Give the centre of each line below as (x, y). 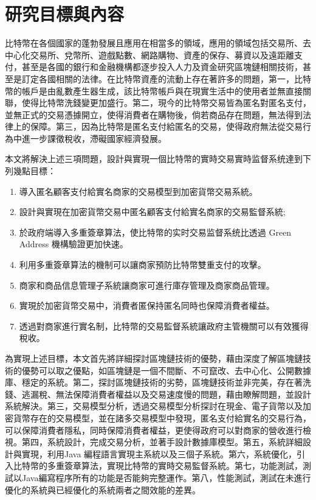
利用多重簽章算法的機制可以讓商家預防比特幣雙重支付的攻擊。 (143, 265)
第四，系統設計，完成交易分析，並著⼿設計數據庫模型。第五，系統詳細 (162, 442)
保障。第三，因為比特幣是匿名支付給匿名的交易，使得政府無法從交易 (166, 126)
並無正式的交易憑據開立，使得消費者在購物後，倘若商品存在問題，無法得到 (154, 114)
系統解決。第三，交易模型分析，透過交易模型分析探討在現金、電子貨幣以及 (154, 406)
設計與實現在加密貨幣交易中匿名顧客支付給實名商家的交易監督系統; (152, 212)
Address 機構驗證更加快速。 (74, 244)
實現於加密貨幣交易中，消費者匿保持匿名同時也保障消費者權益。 (147, 305)
